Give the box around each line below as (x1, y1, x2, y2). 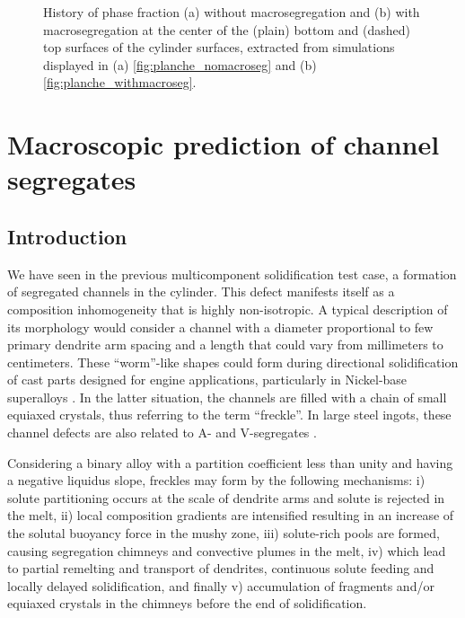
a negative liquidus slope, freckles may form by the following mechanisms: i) (7, 471, 426, 490)
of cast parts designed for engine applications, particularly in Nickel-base (7, 370, 408, 389)
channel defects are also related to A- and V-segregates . (7, 423, 317, 442)
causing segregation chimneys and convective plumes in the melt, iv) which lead (7, 541, 446, 560)
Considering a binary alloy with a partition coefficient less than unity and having (7, 453, 453, 472)
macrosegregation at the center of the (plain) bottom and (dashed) (43, 20, 410, 39)
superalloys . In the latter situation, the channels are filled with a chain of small (7, 387, 447, 406)
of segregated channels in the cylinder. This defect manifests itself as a (7, 282, 395, 301)
